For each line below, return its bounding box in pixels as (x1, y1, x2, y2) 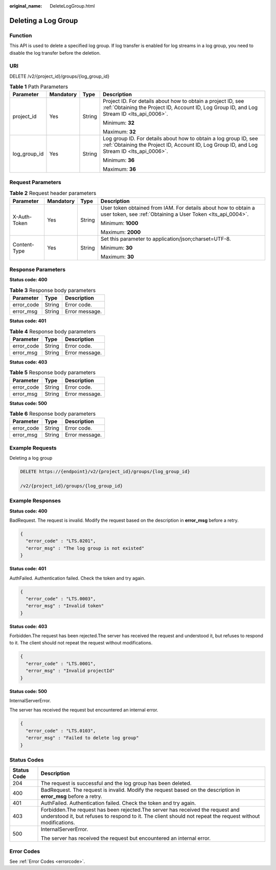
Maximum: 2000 (100, 228, 141, 235)
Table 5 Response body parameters (9, 369, 96, 376)
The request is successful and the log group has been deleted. (40, 780, 192, 787)
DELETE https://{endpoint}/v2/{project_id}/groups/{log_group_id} (20, 469, 190, 475)
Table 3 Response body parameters (9, 286, 96, 294)
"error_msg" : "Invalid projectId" (26, 668, 115, 674)
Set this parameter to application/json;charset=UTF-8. (100, 235, 231, 242)
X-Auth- (12, 213, 32, 220)
